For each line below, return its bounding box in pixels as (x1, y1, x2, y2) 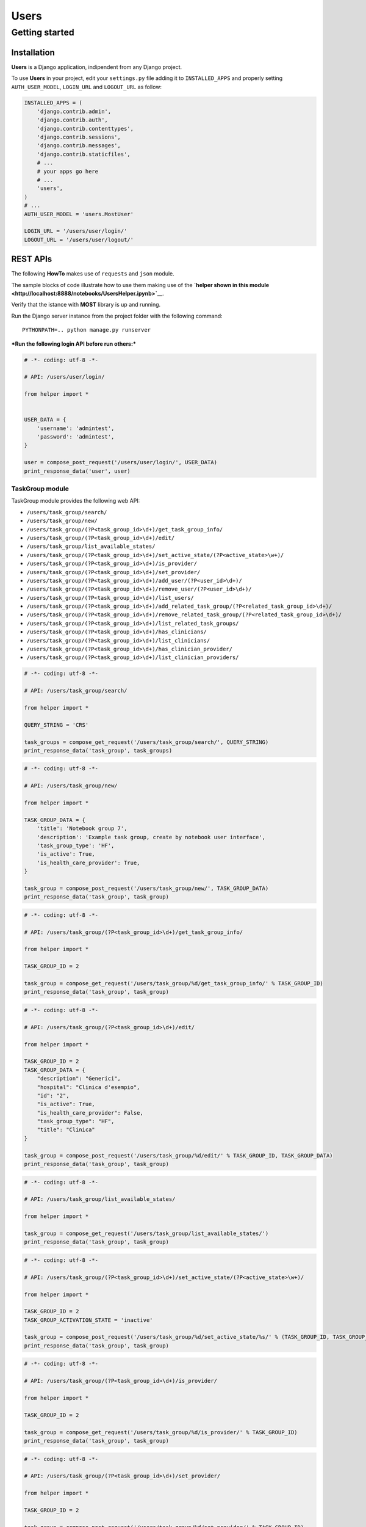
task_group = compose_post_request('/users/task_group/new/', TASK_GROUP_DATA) (24, 884, 269, 892)
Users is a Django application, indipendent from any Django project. (11, 63, 182, 70)
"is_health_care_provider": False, (37, 1109, 143, 1116)
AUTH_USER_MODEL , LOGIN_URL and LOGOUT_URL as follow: (11, 83, 162, 90)
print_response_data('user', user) (24, 467, 131, 475)
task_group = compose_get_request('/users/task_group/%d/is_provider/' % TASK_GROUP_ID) (24, 1429, 298, 1435)
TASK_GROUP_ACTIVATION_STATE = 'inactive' (24, 1316, 153, 1324)
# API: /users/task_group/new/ (24, 782, 118, 789)
